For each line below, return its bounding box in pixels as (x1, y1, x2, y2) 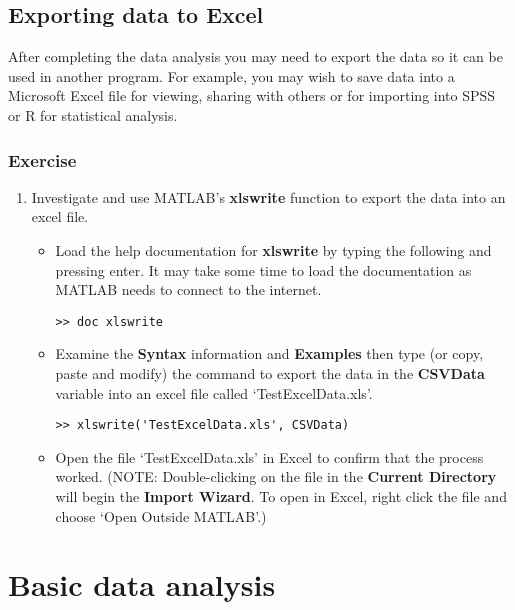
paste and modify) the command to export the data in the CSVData (55, 363, 485, 384)
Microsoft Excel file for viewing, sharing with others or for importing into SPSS (8, 85, 496, 106)
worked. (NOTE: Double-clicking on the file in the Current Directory (55, 466, 497, 487)
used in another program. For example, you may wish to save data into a (8, 65, 455, 86)
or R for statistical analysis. (8, 104, 178, 125)
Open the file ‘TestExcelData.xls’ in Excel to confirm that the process (55, 446, 484, 467)
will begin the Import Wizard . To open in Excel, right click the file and (55, 486, 507, 507)
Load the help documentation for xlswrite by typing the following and (55, 239, 492, 260)
